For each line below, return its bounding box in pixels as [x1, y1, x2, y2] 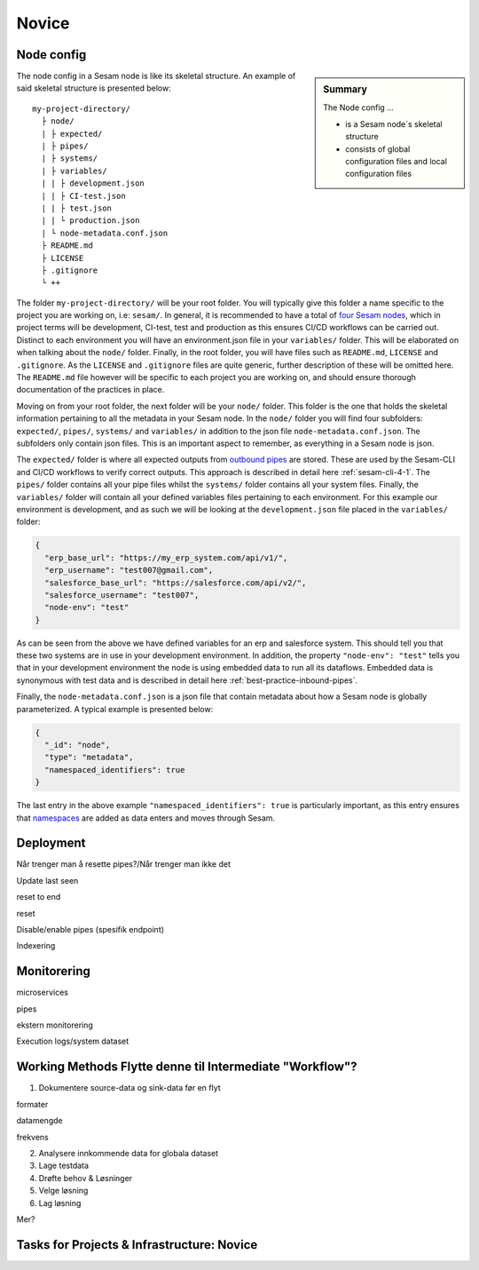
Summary [323, 83, 368, 96]
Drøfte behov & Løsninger [38, 1172, 133, 1183]
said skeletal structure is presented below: [16, 83, 172, 93]
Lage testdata [38, 1160, 89, 1171]
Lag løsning [38, 1197, 82, 1208]
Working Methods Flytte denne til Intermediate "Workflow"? [16, 1060, 358, 1075]
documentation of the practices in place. [16, 385, 165, 395]
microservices [16, 987, 68, 998]
